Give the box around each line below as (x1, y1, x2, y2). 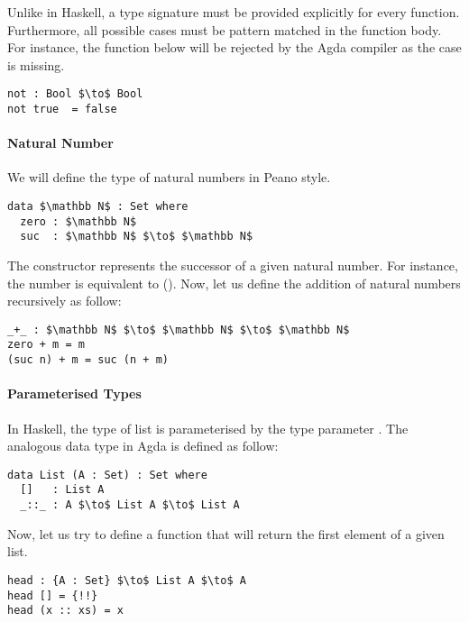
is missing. (7, 55, 65, 74)
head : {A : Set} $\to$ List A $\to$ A (7, 573, 246, 587)
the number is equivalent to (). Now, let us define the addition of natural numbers (7, 273, 461, 292)
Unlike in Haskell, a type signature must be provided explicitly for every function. (7, 3, 460, 21)
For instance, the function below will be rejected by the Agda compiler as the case (7, 38, 462, 57)
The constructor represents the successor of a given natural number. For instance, (7, 256, 458, 275)
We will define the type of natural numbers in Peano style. (7, 168, 331, 187)
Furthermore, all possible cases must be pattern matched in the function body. (7, 20, 442, 39)
